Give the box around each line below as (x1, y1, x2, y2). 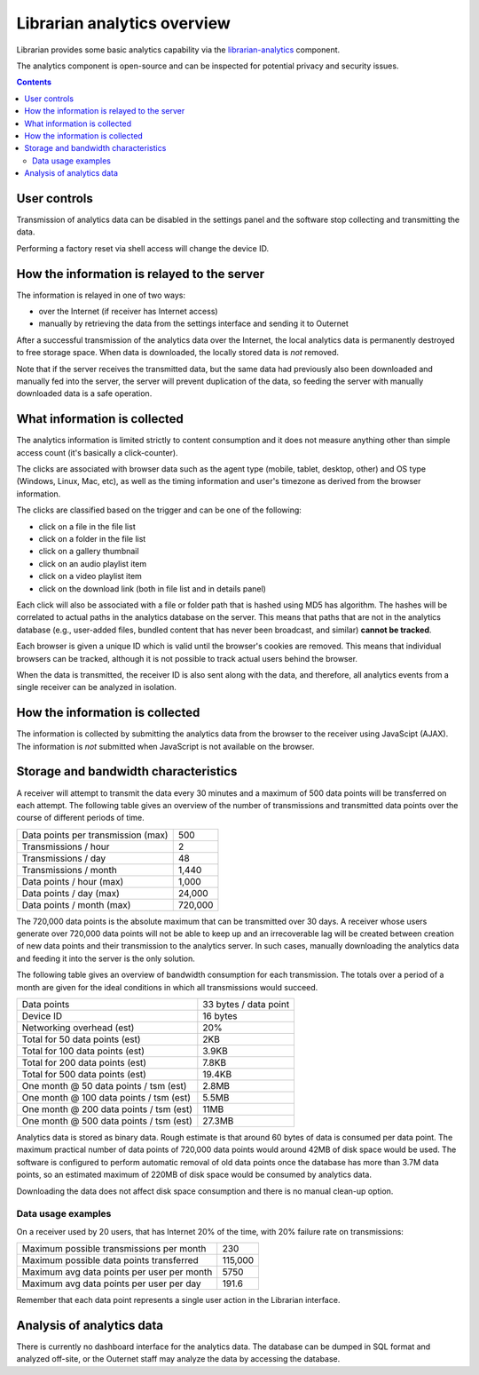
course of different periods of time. (16, 813, 145, 823)
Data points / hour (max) (21, 875, 124, 887)
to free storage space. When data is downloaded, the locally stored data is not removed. (16, 347, 340, 358)
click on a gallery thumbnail (38, 546, 139, 557)
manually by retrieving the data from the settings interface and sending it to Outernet (38, 318, 349, 329)
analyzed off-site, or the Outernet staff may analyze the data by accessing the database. (16, 1354, 341, 1364)
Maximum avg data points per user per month (21, 1266, 213, 1278)
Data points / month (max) (21, 898, 131, 910)
